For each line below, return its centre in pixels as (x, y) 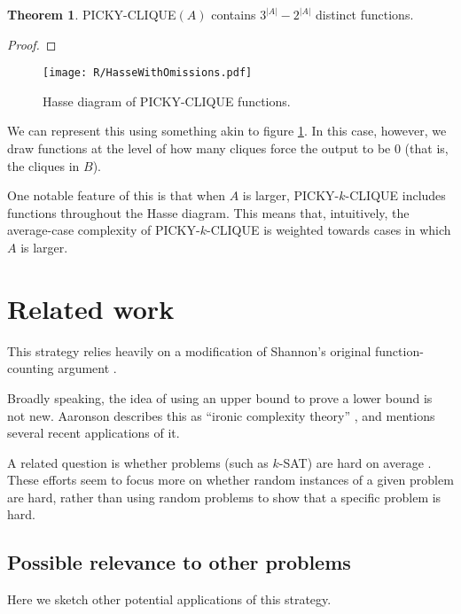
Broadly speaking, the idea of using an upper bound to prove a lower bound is (220, 397)
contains (234, 14)
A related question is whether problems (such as (138, 462)
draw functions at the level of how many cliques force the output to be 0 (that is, (228, 148)
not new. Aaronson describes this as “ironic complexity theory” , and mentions (221, 415)
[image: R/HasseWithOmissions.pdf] (148, 73)
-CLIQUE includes (395, 195)
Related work (91, 308)
